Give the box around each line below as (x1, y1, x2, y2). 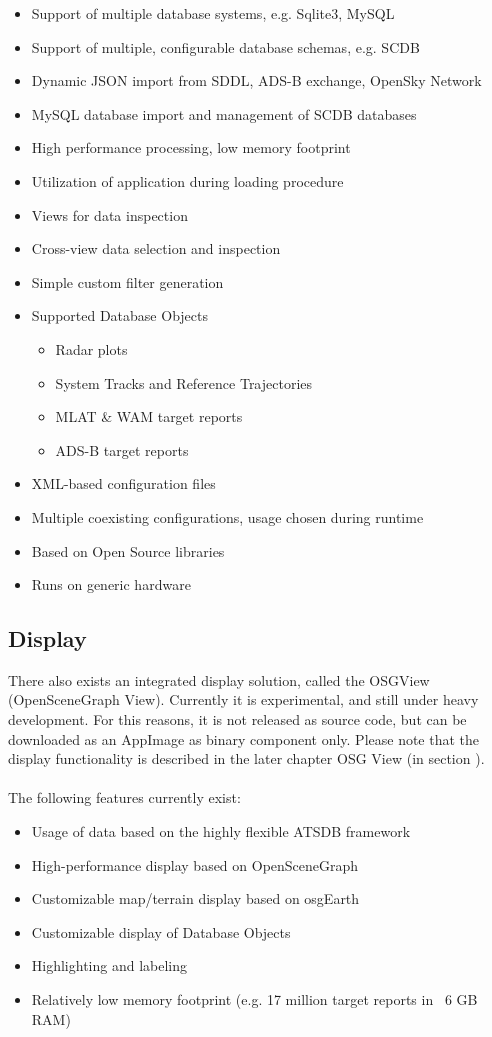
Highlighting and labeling (31, 955, 188, 976)
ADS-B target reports (55, 439, 189, 460)
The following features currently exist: (8, 787, 241, 808)
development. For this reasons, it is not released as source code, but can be (8, 709, 467, 730)
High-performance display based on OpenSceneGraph (31, 854, 359, 875)
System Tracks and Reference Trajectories (55, 372, 313, 393)
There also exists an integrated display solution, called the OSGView (8, 669, 430, 690)
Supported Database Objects (31, 305, 208, 326)
